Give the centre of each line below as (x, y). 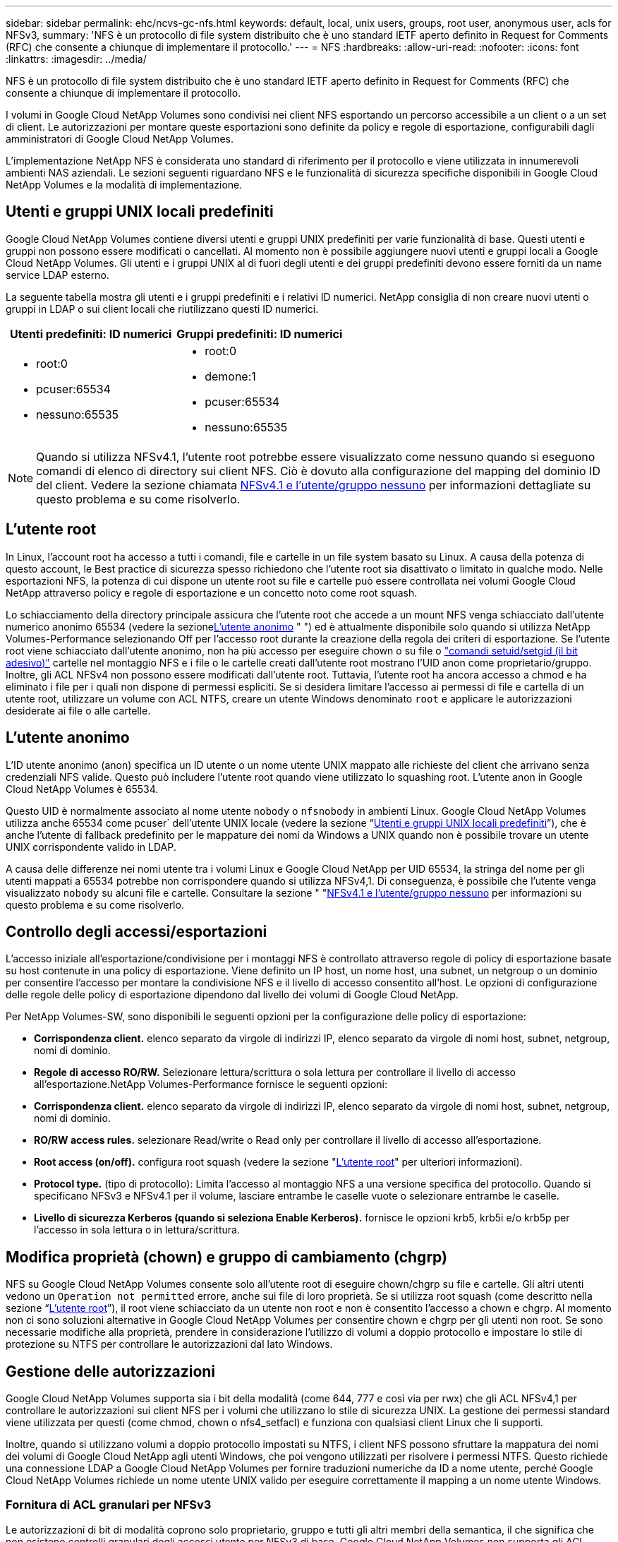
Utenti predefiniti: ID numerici (91, 334)
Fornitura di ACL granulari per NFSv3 (109, 1505)
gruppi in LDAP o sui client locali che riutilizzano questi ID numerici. (162, 309)
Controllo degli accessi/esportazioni (137, 931)
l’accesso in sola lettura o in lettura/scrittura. (137, 1230)
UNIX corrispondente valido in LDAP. (91, 847)
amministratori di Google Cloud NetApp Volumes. (120, 139)
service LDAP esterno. (57, 275)
